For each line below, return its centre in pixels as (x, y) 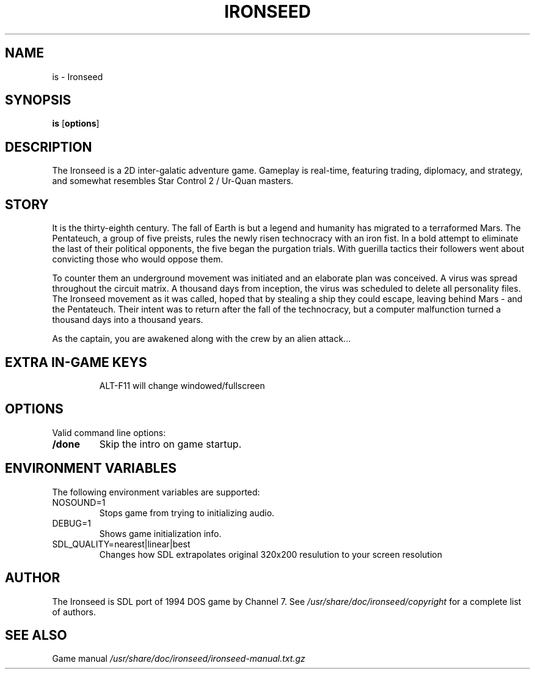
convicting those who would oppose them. (138, 259)
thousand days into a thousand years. (128, 320)
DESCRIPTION (49, 147)
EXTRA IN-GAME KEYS (76, 362)
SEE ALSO (36, 635)
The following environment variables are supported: (156, 492)
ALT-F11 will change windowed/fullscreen (182, 385)
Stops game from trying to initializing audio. (187, 513)
